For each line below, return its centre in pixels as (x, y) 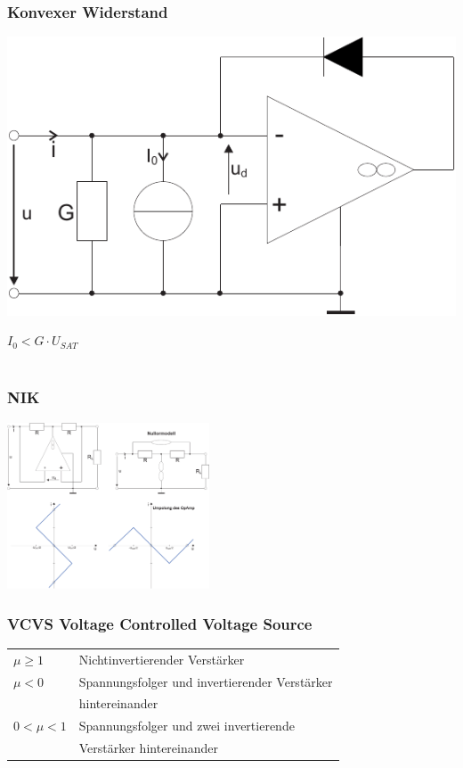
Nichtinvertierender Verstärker (162, 659)
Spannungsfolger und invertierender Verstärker (206, 681)
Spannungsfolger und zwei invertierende (187, 726)
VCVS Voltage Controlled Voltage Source (160, 623)
